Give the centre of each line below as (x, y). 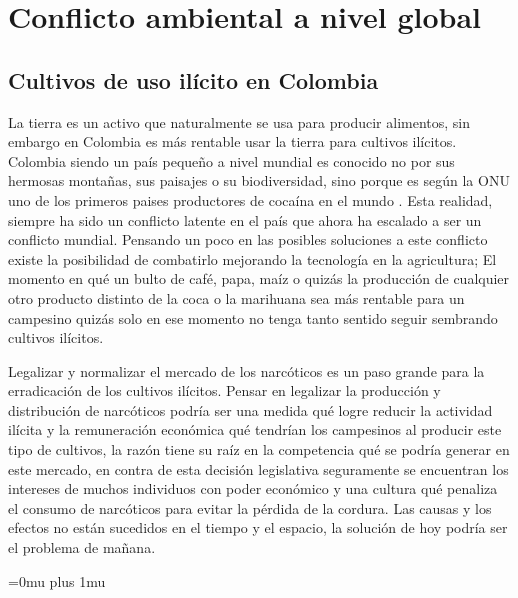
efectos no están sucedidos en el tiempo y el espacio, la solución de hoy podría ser (258, 527)
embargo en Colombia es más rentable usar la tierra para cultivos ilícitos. (232, 141)
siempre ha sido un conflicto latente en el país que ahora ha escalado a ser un (245, 219)
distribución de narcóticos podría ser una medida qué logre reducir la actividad (250, 409)
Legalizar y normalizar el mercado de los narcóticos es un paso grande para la (246, 370)
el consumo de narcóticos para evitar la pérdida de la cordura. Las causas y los (250, 507)
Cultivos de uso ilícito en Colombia (193, 79)
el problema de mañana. (82, 547)
